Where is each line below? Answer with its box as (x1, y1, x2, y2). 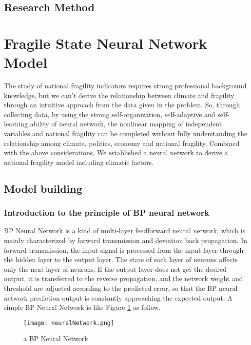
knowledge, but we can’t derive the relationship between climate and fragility (4, 90, 234, 100)
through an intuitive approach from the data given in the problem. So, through (4, 100, 240, 110)
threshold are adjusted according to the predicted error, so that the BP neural (4, 283, 238, 293)
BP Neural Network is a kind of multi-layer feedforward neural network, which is (4, 225, 246, 236)
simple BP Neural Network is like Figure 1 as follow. (4, 302, 161, 312)
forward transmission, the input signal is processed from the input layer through (4, 244, 244, 255)
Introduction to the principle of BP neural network (4, 206, 210, 219)
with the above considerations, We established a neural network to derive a (4, 147, 228, 158)
